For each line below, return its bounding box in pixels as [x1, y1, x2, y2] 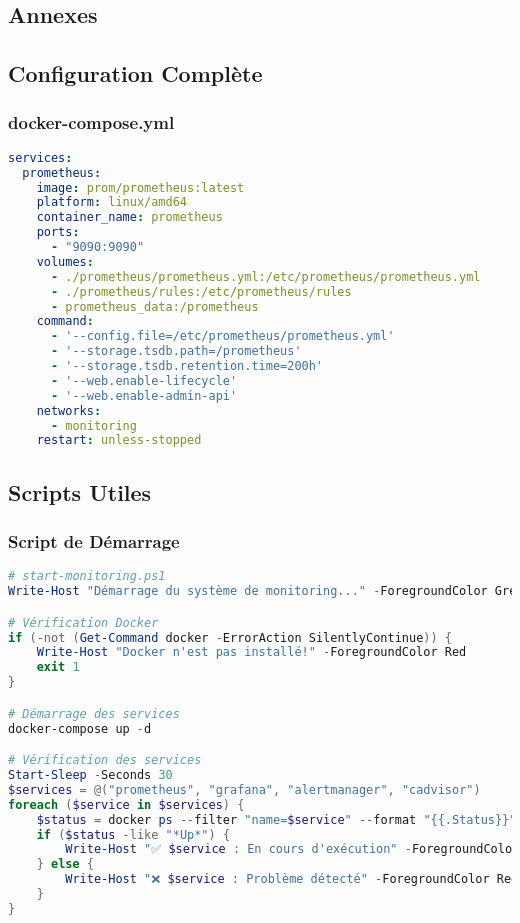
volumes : [36, 254, 94, 269]
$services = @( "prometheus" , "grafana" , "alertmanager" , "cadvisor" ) [8, 782, 481, 797]
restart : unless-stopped [36, 433, 202, 448]
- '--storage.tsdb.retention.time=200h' [50, 359, 324, 374]
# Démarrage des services [8, 706, 180, 721]
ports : [36, 225, 80, 240]
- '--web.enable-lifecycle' [50, 373, 238, 388]
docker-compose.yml [8, 110, 175, 135]
